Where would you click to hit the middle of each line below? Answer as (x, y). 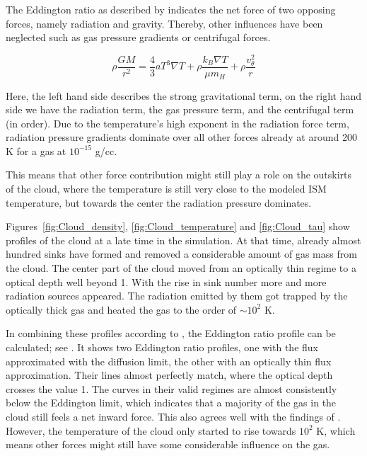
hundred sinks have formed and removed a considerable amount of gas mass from (181, 254)
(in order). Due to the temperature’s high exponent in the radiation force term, (177, 123)
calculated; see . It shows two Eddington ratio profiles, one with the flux (162, 347)
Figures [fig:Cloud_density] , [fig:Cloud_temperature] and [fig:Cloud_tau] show (178, 226)
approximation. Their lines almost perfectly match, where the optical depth (169, 375)
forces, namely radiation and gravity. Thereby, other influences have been (164, 23)
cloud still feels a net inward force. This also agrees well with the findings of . (173, 416)
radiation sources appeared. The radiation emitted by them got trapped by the (177, 296)
